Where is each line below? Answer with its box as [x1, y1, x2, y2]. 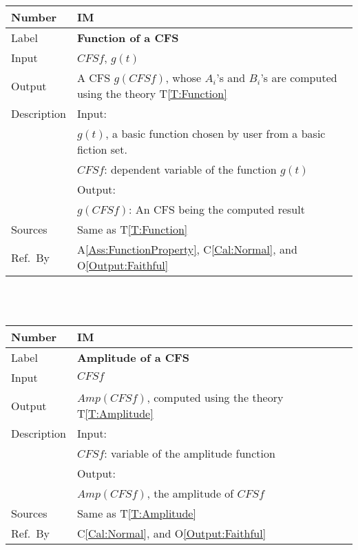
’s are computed [260, 70, 337, 85]
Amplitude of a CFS [76, 349, 189, 366]
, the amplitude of [147, 485, 234, 502]
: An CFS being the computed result [128, 201, 305, 217]
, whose [165, 70, 202, 85]
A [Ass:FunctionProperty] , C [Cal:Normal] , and [76, 241, 297, 257]
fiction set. [76, 141, 127, 157]
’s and [216, 70, 246, 85]
